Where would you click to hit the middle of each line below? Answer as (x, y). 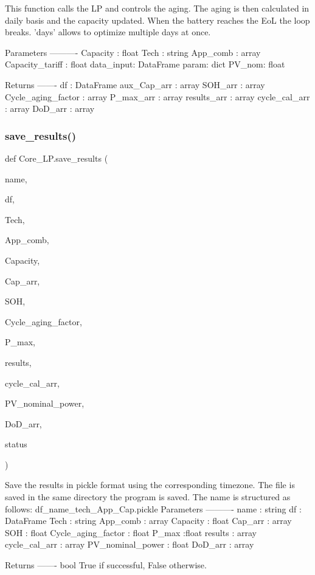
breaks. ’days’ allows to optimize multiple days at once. (108, 32)
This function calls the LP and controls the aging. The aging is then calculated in (157, 8)
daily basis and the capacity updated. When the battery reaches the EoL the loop (157, 20)
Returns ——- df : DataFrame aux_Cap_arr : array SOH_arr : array (135, 84)
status (16, 444)
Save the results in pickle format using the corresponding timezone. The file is (150, 485)
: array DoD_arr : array (50, 108)
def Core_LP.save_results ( (57, 158)
